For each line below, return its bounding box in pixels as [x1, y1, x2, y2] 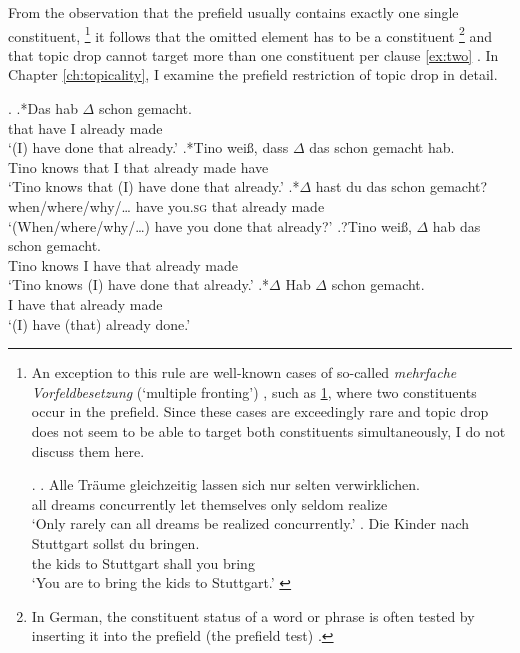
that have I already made [8, 117, 163, 138]
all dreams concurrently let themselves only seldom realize [31, 493, 388, 514]
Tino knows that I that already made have [8, 156, 269, 177]
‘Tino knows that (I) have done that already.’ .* [8, 176, 300, 197]
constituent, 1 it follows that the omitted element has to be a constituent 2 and [8, 22, 493, 46]
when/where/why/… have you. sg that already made [8, 196, 325, 216]
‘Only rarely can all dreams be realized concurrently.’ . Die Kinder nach [31, 513, 470, 534]
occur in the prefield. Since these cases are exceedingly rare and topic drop [31, 401, 489, 422]
